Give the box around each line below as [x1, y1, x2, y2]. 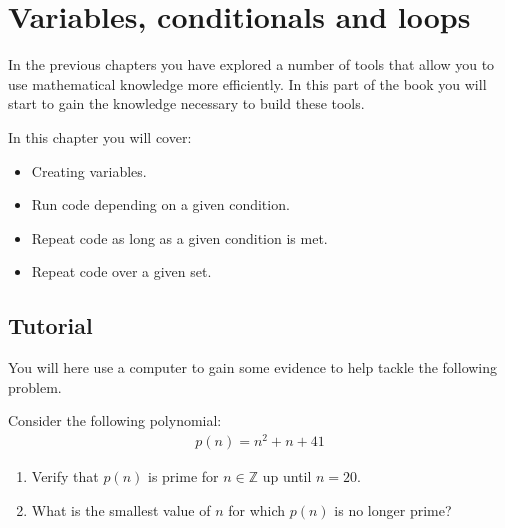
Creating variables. [31, 160, 147, 181]
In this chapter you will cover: [8, 126, 192, 147]
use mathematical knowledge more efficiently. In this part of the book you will [8, 73, 487, 94]
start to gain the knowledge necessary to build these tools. [8, 93, 365, 114]
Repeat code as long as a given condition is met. [31, 227, 328, 248]
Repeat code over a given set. [31, 261, 212, 282]
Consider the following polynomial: [8, 410, 222, 431]
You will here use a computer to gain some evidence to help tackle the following [8, 357, 498, 378]
